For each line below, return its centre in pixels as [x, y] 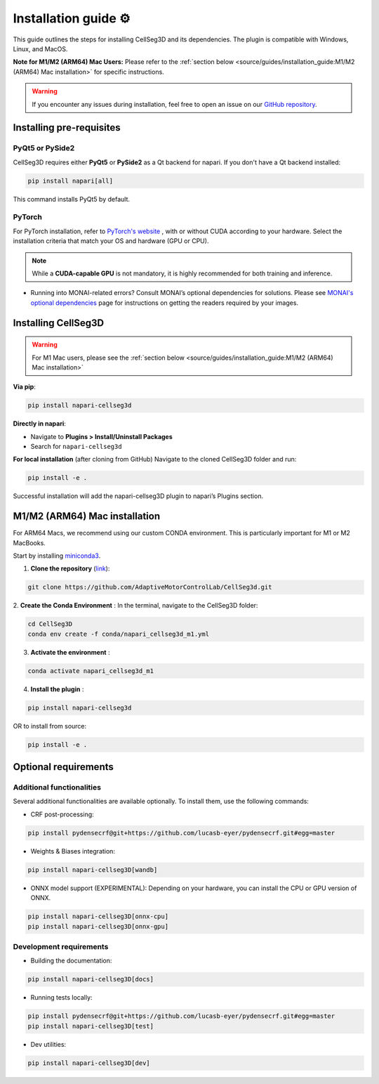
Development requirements [61, 946]
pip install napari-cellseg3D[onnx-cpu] [98, 916]
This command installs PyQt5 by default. [71, 199]
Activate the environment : [70, 652]
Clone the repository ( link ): [70, 568]
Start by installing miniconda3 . [57, 556]
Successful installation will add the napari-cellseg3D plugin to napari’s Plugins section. [138, 496]
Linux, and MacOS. [40, 48]
